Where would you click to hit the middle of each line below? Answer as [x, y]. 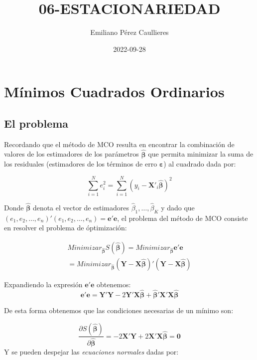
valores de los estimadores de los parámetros [71, 154]
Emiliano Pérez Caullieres [129, 32]
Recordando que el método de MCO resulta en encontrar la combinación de [119, 144]
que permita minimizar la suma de [201, 154]
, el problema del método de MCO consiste [183, 218]
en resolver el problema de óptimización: [65, 228]
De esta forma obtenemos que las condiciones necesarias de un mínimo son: [119, 310]
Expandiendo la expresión [43, 284]
